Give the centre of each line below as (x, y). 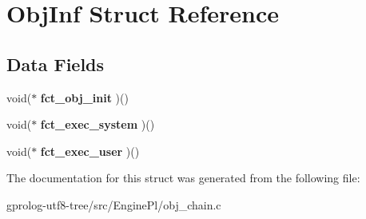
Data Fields (56, 64)
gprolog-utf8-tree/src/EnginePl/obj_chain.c (114, 204)
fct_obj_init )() (84, 97)
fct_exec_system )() (97, 124)
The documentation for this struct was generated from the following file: (183, 178)
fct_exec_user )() (90, 151)
